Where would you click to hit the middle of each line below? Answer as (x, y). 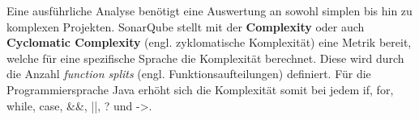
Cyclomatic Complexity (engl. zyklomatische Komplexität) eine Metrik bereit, (209, 42)
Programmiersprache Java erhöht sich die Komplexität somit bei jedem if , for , (200, 89)
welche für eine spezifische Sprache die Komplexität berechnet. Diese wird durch (205, 58)
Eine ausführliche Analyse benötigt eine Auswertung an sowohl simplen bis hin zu (209, 10)
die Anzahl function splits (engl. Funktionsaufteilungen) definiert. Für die (189, 74)
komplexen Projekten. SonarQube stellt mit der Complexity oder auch (186, 26)
